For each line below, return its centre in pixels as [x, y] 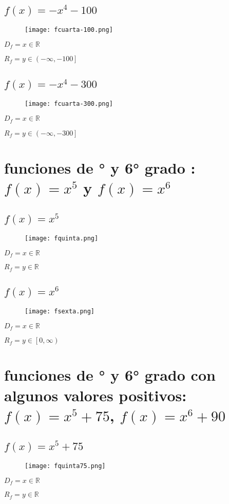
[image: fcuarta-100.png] [69, 30]
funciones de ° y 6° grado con [110, 375]
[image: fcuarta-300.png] [69, 104]
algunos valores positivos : [96, 395]
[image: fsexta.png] [60, 312]
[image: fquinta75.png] [65, 466]
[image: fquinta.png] [62, 239]
